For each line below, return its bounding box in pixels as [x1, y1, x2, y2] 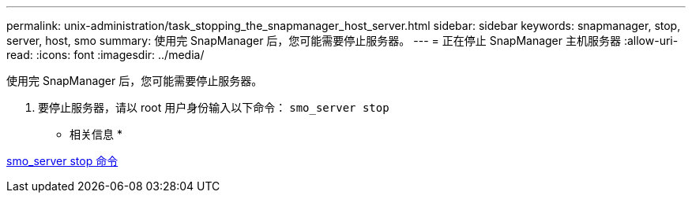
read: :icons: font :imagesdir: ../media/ [6, 48, 205, 61]
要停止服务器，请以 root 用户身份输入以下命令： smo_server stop [38, 101, 389, 114]
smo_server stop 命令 [6, 154, 118, 168]
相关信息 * [70, 127, 122, 141]
